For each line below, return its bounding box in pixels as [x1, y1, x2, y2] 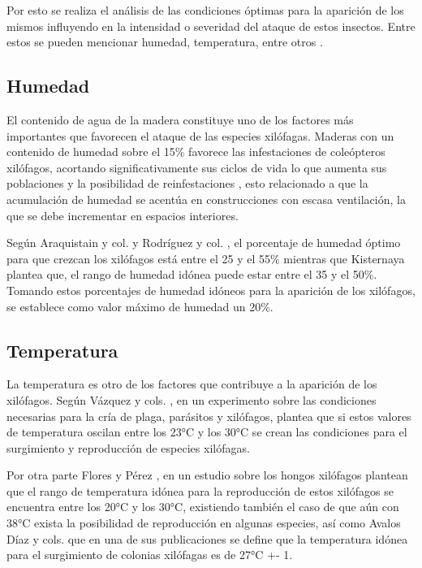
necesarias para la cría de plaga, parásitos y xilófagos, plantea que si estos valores [6, 407, 411, 424]
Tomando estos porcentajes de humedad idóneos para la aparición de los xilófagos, [6, 281, 416, 298]
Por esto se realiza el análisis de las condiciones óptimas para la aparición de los [6, 2, 404, 18]
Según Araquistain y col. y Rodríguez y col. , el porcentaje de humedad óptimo [6, 234, 401, 251]
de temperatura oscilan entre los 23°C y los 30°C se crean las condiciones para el [6, 423, 407, 440]
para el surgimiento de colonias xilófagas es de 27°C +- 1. [6, 546, 293, 563]
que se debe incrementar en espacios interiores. [6, 206, 239, 223]
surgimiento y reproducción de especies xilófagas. [6, 439, 250, 456]
